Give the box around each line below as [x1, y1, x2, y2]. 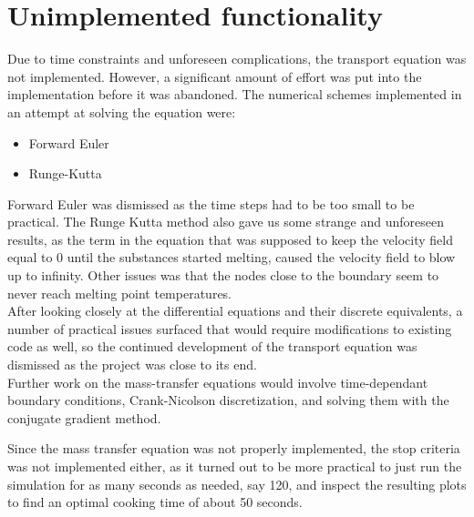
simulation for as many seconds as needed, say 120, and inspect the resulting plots [7, 474, 467, 493]
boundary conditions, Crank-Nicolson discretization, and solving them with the [7, 390, 449, 410]
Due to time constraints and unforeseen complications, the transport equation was [7, 49, 467, 68]
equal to [7, 248, 53, 267]
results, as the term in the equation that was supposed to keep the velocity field [7, 229, 453, 248]
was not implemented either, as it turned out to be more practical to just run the [7, 457, 462, 475]
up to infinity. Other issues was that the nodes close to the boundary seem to [7, 266, 439, 285]
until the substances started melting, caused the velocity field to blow [67, 248, 456, 267]
